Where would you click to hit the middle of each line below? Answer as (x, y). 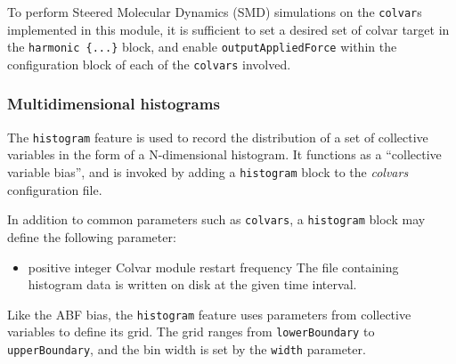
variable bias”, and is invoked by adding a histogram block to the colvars (208, 172)
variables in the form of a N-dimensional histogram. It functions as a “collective (224, 154)
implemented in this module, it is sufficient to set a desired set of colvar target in (228, 29)
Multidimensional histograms (114, 104)
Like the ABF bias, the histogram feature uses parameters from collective (209, 314)
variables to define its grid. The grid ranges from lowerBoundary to (191, 332)
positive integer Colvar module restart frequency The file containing (213, 267)
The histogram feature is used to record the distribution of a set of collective (218, 137)
